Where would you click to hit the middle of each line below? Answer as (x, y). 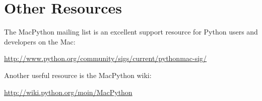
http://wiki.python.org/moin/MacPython (68, 92)
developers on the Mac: (40, 41)
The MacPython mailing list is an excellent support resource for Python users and (131, 32)
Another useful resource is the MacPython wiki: (78, 75)
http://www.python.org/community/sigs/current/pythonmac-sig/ (106, 58)
